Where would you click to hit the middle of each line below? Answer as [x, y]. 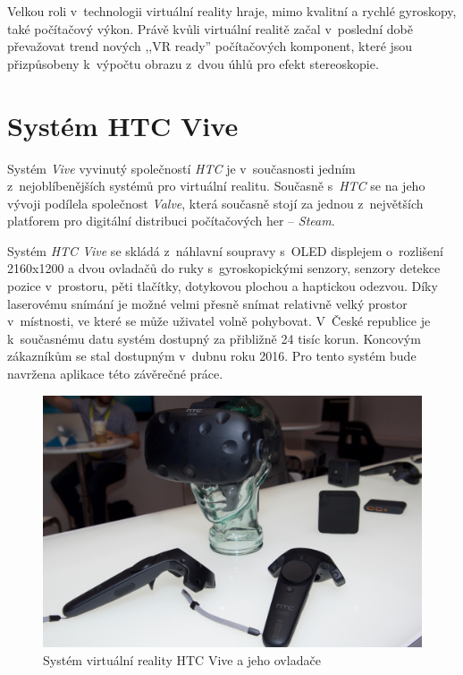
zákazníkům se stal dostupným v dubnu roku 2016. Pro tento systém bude [212, 356]
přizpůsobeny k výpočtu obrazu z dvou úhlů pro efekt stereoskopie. [193, 63]
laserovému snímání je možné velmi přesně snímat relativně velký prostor [207, 303]
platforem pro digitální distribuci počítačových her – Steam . [171, 221]
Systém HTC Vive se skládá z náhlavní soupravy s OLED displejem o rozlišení [225, 250]
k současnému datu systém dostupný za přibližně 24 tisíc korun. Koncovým [214, 338]
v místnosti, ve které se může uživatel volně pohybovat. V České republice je [219, 321]
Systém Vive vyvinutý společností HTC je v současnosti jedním [181, 168]
